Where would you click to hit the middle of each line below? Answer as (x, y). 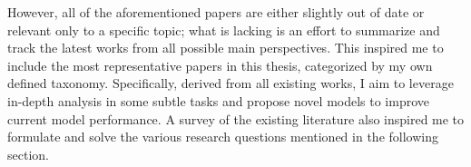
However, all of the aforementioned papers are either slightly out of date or (216, 12)
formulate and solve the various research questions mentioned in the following (223, 137)
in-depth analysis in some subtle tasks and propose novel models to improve (219, 100)
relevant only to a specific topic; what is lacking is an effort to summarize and (224, 29)
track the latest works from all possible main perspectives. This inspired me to (226, 48)
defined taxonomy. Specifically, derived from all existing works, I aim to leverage (231, 83)
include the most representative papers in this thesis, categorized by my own (220, 65)
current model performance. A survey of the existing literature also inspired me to (236, 118)
